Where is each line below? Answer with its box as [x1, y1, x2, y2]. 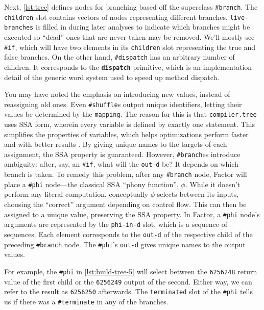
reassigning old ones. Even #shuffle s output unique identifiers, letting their [4, 98, 242, 109]
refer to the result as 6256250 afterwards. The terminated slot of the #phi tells [4, 286, 253, 297]
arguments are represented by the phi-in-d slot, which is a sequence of [4, 219, 227, 229]
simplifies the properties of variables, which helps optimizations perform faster [4, 128, 249, 139]
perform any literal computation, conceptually [4, 189, 149, 199]
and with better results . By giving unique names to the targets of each [4, 139, 227, 149]
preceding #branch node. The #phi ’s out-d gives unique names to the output [4, 239, 246, 249]
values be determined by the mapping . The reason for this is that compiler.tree [4, 109, 257, 119]
